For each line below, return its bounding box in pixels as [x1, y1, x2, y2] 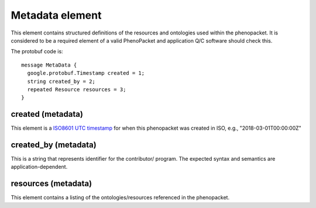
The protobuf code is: [11, 48, 64, 55]
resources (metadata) [11, 179, 92, 189]
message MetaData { [21, 61, 77, 68]
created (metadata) [11, 109, 83, 119]
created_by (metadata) [11, 140, 97, 150]
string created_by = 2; [27, 78, 96, 85]
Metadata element [11, 9, 102, 22]
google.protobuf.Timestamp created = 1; [27, 70, 145, 77]
